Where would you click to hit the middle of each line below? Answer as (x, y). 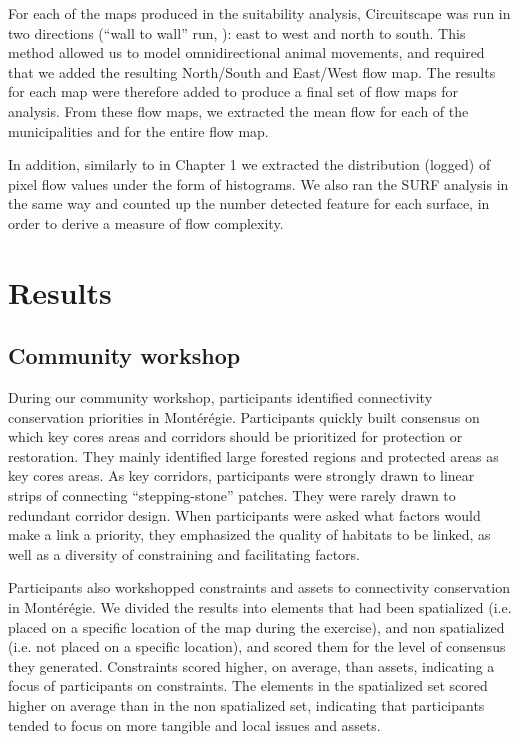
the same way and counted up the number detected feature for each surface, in (249, 203)
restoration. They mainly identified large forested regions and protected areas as (253, 455)
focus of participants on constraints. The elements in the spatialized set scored (248, 685)
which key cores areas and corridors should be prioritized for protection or (235, 436)
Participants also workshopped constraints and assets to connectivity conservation (259, 587)
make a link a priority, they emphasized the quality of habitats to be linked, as (249, 534)
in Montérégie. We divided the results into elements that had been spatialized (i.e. (260, 607)
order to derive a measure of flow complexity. (146, 222)
